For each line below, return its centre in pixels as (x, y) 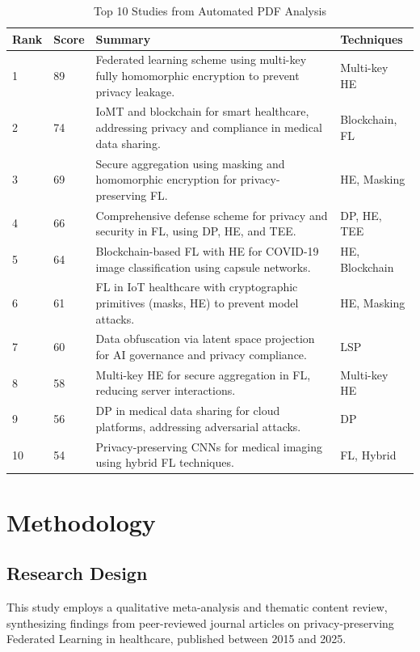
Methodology (81, 521)
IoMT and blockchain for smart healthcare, (202, 111)
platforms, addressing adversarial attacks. (198, 426)
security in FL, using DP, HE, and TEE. (196, 231)
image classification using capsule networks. (203, 267)
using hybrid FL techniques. (165, 462)
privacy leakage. (135, 91)
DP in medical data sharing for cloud (188, 411)
